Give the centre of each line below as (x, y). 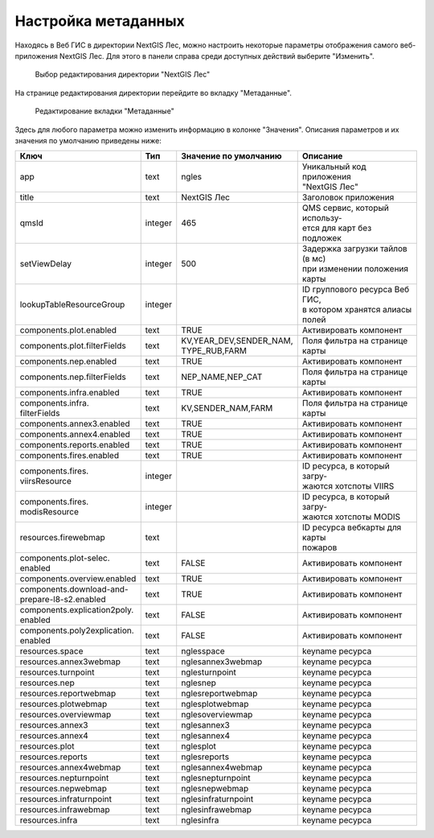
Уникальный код (334, 167)
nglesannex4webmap (222, 767)
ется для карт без (337, 228)
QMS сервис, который (345, 208)
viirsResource (46, 481)
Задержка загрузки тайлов (354, 249)
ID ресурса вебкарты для (352, 527)
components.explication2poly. (77, 610)
